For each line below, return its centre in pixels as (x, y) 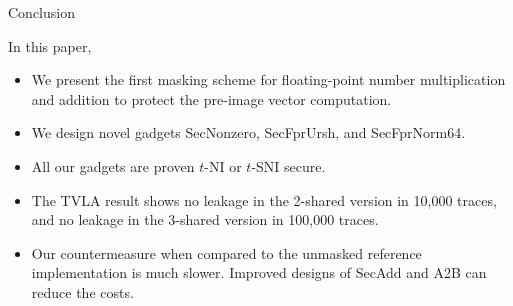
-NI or (223, 165)
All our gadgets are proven (113, 165)
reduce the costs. (82, 291)
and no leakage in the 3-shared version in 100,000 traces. (205, 219)
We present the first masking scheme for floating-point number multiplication (268, 79)
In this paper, (50, 45)
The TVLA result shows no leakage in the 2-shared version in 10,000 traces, (264, 199)
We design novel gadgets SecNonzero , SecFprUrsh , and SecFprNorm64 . (248, 132)
